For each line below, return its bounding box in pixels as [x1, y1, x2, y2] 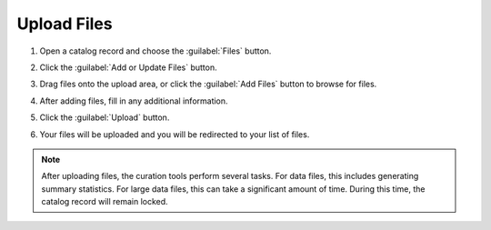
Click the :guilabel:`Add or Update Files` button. [39, 62, 217, 73]
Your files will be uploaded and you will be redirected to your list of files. [39, 128, 310, 140]
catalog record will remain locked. [41, 196, 168, 207]
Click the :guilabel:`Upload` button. [39, 112, 170, 123]
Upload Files [16, 14, 113, 34]
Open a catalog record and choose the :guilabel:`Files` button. [39, 45, 272, 56]
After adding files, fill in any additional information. [39, 95, 228, 106]
